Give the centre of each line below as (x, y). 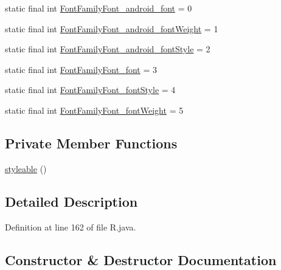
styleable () (26, 168)
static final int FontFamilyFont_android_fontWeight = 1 (112, 28)
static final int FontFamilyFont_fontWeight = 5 (94, 110)
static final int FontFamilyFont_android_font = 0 (99, 8)
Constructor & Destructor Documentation (141, 259)
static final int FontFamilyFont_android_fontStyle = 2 (108, 49)
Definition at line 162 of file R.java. (71, 227)
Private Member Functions (91, 143)
